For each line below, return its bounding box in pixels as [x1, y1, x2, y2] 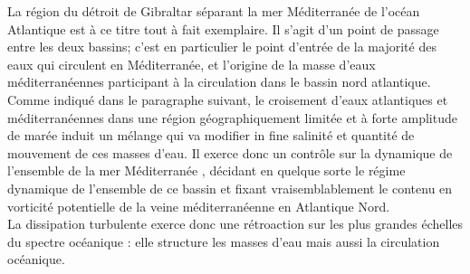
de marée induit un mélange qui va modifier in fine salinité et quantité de [7, 126, 415, 145]
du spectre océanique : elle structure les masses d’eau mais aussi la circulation [7, 231, 440, 250]
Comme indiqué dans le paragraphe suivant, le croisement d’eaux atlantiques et [7, 90, 448, 109]
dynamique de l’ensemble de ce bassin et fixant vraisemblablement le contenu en [7, 178, 453, 197]
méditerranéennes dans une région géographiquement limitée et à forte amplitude [7, 108, 457, 127]
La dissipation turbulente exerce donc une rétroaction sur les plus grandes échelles [7, 214, 464, 233]
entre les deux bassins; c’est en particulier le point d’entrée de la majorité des [7, 37, 436, 56]
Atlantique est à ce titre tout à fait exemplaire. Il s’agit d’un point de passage [7, 19, 439, 38]
